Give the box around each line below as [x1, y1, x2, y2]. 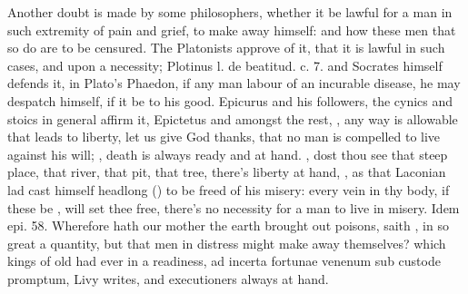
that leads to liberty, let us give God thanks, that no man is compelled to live [7, 127, 441, 146]
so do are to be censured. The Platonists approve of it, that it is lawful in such [7, 38, 445, 57]
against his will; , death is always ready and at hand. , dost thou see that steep [7, 144, 448, 163]
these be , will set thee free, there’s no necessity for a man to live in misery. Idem [7, 198, 460, 217]
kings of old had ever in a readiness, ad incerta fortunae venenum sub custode [7, 251, 441, 270]
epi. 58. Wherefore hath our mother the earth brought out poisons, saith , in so [7, 216, 449, 235]
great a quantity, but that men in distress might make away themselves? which [7, 233, 446, 252]
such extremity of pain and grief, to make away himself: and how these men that [7, 20, 456, 39]
